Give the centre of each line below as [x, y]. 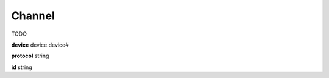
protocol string [30, 56]
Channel [33, 16]
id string [22, 67]
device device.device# [40, 45]
